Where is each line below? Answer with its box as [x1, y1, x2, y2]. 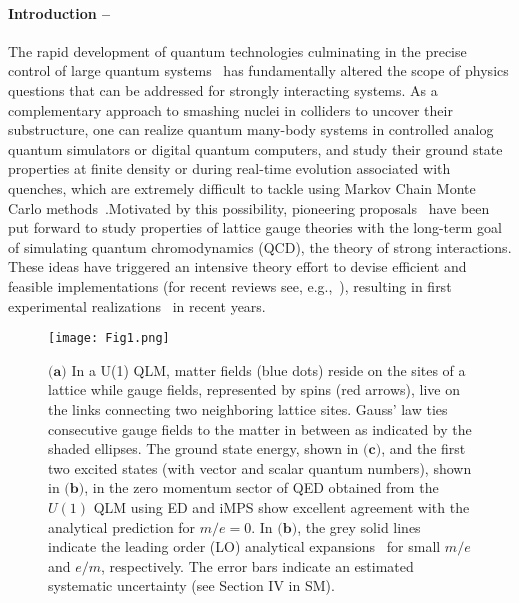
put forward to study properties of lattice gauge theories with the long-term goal [8, 217, 502, 238]
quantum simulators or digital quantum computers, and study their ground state [8, 138, 503, 159]
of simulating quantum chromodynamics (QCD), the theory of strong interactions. [8, 236, 512, 257]
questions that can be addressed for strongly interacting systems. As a [8, 79, 438, 100]
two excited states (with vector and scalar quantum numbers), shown [48, 457, 472, 478]
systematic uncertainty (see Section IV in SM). [48, 575, 335, 596]
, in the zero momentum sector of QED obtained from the [84, 477, 439, 498]
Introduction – [8, 2, 111, 23]
